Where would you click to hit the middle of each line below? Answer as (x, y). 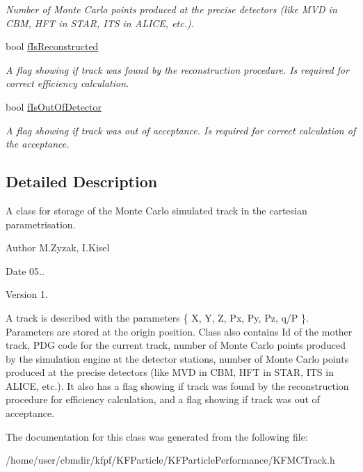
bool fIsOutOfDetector (54, 106)
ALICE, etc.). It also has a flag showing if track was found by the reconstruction (177, 385)
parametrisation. (41, 224)
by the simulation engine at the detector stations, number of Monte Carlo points (177, 358)
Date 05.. (25, 270)
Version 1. (27, 294)
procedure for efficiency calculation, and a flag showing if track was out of (163, 399)
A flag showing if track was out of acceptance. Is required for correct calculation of (181, 130)
